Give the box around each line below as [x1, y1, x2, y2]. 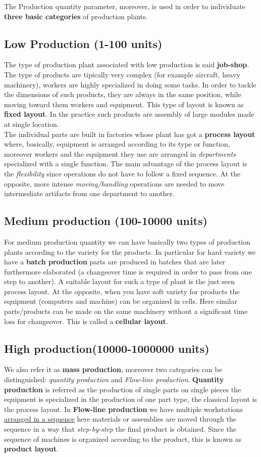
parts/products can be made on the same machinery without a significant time [4, 306, 248, 316]
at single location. [4, 118, 59, 129]
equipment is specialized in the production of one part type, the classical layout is [4, 394, 257, 404]
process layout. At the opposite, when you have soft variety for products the [4, 286, 240, 296]
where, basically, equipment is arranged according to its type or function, [4, 139, 230, 149]
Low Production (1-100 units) [4, 35, 163, 51]
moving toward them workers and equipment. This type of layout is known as [4, 99, 244, 109]
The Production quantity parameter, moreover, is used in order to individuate [4, 1, 245, 11]
